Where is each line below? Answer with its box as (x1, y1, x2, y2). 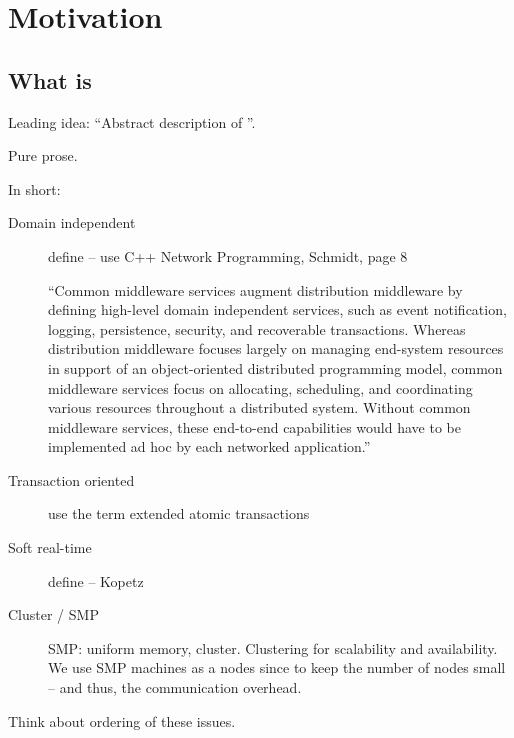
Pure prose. (8, 145, 78, 166)
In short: (8, 178, 61, 199)
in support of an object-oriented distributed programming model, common (48, 357, 503, 378)
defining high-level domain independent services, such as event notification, (48, 299, 507, 320)
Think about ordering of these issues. (8, 710, 236, 731)
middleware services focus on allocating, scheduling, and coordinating (48, 377, 473, 398)
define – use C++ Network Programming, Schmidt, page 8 (48, 245, 408, 266)
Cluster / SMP (8, 604, 99, 625)
